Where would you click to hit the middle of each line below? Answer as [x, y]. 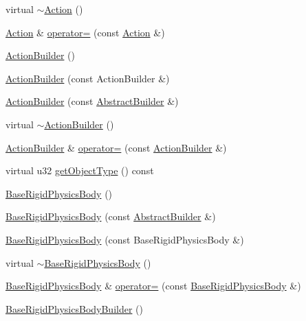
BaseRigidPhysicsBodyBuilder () [74, 308]
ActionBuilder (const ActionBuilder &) [88, 78]
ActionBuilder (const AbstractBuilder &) [92, 101]
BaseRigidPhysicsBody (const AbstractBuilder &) [111, 216]
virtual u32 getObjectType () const [80, 170]
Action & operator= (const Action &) [85, 32]
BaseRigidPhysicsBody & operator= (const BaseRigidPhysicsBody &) [153, 286]
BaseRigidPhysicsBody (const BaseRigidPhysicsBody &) [125, 239]
